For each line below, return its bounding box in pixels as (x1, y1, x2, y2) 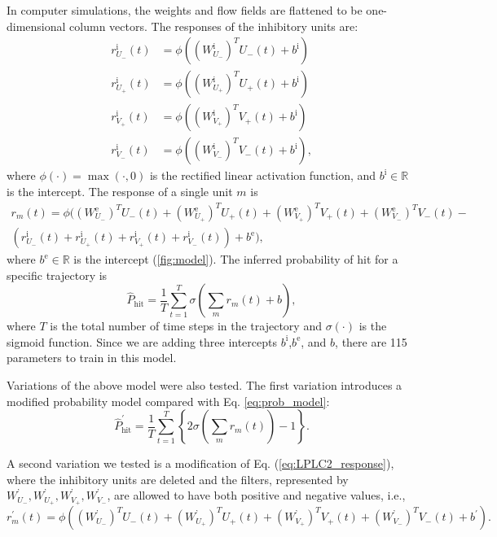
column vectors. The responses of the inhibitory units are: (69, 17, 358, 34)
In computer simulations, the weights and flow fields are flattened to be (7, 2, 363, 18)
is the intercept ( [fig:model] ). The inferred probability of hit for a (73, 251, 398, 268)
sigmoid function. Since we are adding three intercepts (7, 333, 277, 350)
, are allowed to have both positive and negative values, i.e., (107, 487, 406, 504)
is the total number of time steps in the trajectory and (50, 317, 322, 334)
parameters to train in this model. (7, 349, 177, 366)
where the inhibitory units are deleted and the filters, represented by (7, 470, 349, 487)
